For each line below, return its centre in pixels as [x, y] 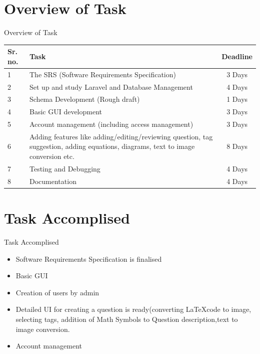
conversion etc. [52, 156]
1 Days [237, 99]
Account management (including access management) [111, 124]
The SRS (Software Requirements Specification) [102, 74]
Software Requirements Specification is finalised [89, 258]
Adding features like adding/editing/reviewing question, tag [121, 136]
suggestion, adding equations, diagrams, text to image [112, 146]
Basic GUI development [65, 112]
